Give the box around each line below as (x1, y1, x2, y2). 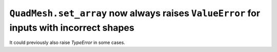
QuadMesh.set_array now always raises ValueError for (9, 8, 261, 19)
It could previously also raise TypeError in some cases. (9, 39, 126, 45)
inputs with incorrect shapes (9, 22, 134, 33)
